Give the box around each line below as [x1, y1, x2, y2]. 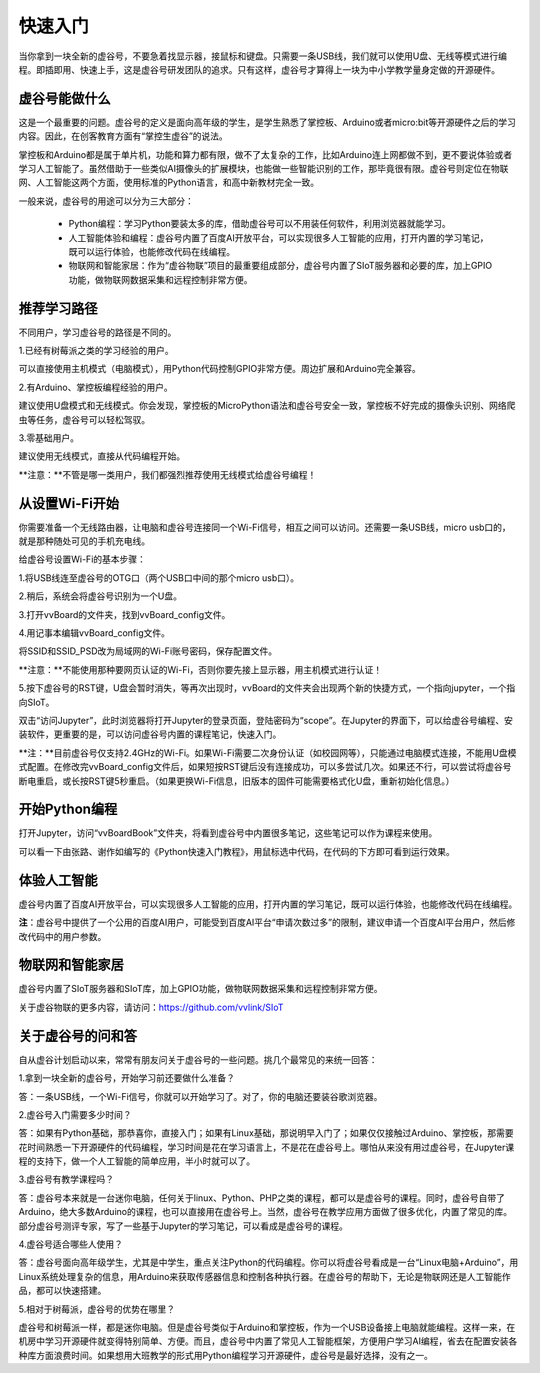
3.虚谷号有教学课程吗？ [18, 1173, 115, 1185]
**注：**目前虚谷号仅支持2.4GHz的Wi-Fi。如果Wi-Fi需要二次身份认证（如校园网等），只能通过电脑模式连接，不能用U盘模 [18, 746, 517, 759]
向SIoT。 [18, 696, 55, 708]
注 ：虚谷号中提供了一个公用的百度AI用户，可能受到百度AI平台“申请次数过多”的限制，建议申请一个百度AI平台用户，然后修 [18, 916, 516, 929]
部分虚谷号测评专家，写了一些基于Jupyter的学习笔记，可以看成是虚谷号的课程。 [18, 1220, 349, 1232]
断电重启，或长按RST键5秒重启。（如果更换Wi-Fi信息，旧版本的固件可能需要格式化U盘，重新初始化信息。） [18, 775, 455, 787]
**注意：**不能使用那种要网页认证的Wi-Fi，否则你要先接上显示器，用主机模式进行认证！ [18, 663, 383, 675]
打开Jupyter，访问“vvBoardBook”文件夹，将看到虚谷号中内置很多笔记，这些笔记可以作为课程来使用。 [18, 827, 438, 839]
